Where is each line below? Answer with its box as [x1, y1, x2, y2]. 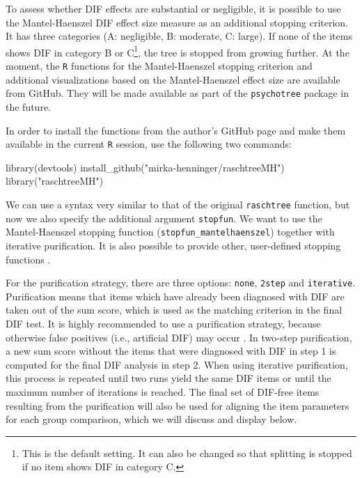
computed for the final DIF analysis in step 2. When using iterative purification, [6, 357, 348, 371]
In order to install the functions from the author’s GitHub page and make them [6, 123, 346, 137]
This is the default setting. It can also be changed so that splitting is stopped [22, 445, 352, 460]
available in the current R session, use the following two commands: [6, 137, 292, 151]
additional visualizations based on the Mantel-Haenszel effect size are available [6, 72, 340, 86]
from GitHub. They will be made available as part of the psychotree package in [6, 86, 349, 100]
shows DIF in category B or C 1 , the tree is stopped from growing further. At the [6, 43, 349, 59]
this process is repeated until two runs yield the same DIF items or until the [6, 371, 331, 385]
